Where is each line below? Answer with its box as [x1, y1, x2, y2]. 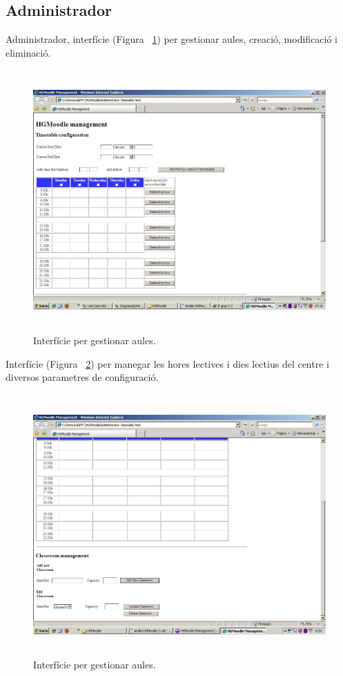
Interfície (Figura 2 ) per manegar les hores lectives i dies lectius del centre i [6, 356, 329, 370]
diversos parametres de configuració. [6, 370, 159, 384]
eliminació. [6, 45, 51, 59]
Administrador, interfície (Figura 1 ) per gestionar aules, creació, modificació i [6, 32, 338, 46]
